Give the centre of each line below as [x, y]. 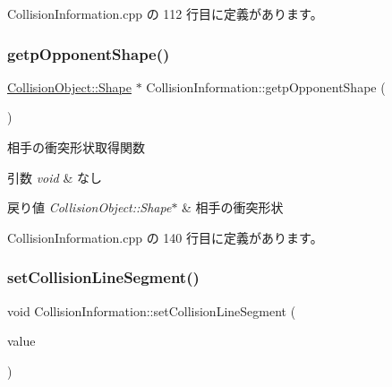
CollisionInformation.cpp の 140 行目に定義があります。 [165, 237]
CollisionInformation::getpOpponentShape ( [266, 86]
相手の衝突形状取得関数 [76, 147]
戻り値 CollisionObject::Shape [89, 207]
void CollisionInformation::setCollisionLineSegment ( [152, 310]
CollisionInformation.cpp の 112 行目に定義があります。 [165, 13]
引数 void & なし [55, 177]
